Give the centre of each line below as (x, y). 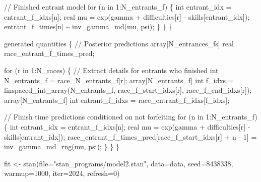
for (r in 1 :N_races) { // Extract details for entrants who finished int (111, 70)
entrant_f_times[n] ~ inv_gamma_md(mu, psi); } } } (88, 26)
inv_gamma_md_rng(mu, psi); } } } (62, 146)
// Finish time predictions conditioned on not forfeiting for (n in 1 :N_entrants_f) (131, 117)
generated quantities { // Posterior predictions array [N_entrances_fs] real (119, 43)
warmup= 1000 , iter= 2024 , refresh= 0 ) (62, 173)
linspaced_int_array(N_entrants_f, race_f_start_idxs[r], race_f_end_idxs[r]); (128, 90)
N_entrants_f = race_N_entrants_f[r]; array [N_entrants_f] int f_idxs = (119, 80)
